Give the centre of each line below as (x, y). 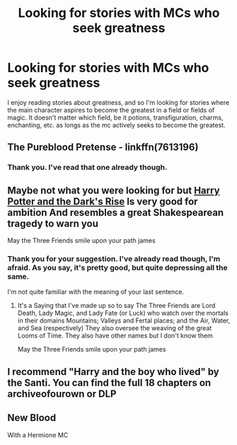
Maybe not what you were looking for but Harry (114, 190)
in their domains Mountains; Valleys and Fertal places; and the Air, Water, (124, 320)
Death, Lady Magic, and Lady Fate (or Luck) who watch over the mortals (123, 313)
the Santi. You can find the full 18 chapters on (109, 382)
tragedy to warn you (53, 223)
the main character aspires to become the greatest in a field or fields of (111, 110)
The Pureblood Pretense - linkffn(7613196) (103, 148)
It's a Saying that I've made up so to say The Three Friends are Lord (116, 306)
